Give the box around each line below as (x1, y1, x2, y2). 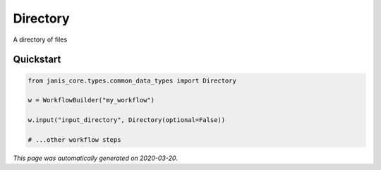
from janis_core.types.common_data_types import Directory (28, 76, 236, 85)
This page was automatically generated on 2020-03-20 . (13, 154, 179, 162)
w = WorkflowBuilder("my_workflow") (28, 96, 155, 104)
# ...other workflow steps (28, 135, 121, 144)
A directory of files (13, 35, 67, 44)
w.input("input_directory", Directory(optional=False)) (28, 116, 226, 124)
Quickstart (13, 54, 61, 66)
